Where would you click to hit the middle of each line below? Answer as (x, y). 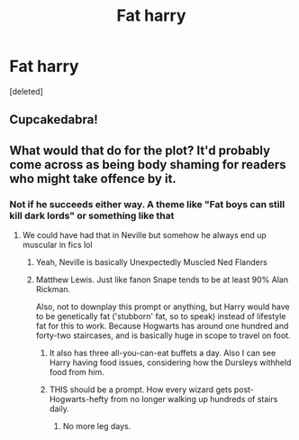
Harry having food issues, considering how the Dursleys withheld (170, 362)
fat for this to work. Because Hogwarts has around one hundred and (162, 326)
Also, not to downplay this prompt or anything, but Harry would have (163, 307)
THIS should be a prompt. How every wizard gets (140, 390)
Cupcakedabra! (54, 119)
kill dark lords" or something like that (92, 215)
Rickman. (53, 289)
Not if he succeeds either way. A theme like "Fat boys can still (147, 204)
